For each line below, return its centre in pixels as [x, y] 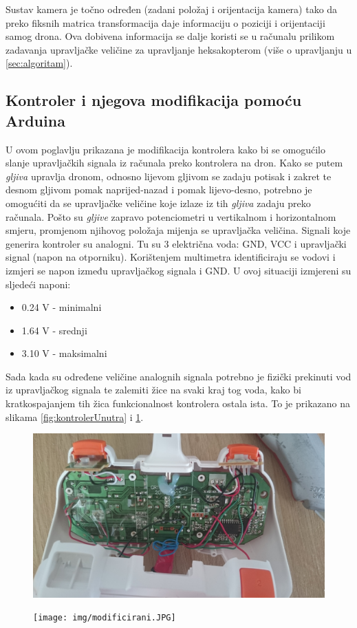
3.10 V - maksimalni [64, 353]
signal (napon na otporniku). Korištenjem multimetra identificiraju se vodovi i [171, 257]
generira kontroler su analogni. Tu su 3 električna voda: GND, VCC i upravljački [176, 243]
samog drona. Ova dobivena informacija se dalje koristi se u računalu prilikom [170, 36]
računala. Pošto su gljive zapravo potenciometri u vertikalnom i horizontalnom [171, 216]
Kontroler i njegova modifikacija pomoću [154, 100]
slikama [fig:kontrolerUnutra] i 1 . [75, 416]
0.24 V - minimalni [62, 307]
